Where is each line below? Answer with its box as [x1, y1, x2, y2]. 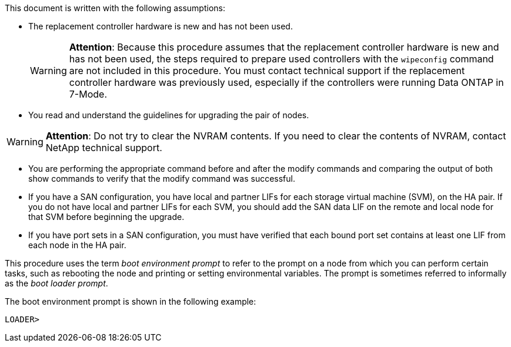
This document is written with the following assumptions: [5, 3, 226, 13]
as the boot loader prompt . [5, 278, 108, 288]
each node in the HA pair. [28, 240, 126, 250]
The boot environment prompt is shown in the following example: [5, 296, 256, 306]
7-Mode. [69, 88, 108, 100]
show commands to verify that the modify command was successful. [28, 174, 295, 183]
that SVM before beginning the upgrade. [28, 212, 185, 222]
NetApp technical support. [45, 142, 162, 154]
